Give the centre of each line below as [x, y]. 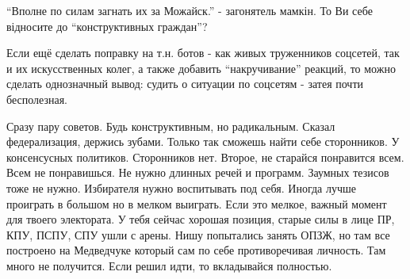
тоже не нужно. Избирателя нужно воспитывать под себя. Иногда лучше [181, 187]
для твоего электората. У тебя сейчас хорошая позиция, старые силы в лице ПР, [201, 219]
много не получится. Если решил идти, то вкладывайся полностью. [169, 265]
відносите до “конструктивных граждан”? [107, 26]
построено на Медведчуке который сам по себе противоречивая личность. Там [196, 250]
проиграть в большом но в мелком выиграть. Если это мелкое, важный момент [197, 203]
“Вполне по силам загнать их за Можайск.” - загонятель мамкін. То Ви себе [190, 10]
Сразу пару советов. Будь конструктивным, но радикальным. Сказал [171, 126]
